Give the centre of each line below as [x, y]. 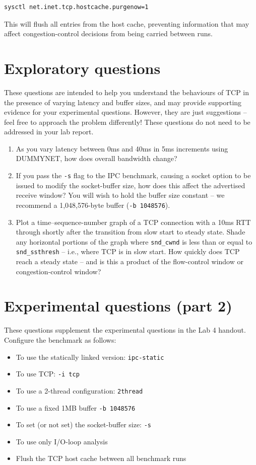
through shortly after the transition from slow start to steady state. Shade [131, 232]
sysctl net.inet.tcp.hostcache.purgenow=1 [76, 7]
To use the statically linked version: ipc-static [90, 357]
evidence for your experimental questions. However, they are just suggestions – [125, 112]
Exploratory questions [82, 68]
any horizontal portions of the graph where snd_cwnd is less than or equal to [134, 241]
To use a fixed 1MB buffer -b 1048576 [76, 407]
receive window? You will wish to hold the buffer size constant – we [120, 195]
